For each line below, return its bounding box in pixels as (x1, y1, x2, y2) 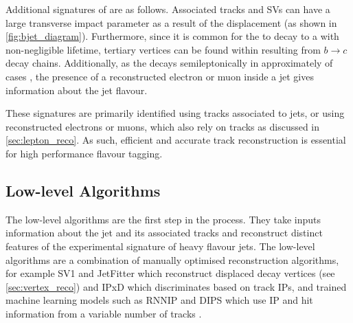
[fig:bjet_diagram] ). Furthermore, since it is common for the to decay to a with (5, 29, 339, 43)
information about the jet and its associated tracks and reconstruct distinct (5, 225, 323, 240)
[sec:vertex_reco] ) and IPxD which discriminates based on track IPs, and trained (5, 279, 347, 293)
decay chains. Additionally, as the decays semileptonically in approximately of (5, 56, 333, 70)
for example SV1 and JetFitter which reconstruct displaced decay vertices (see (5, 266, 335, 280)
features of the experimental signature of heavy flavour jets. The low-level (5, 238, 315, 253)
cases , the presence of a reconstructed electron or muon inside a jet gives (5, 69, 314, 83)
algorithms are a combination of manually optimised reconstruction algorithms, (5, 252, 339, 267)
